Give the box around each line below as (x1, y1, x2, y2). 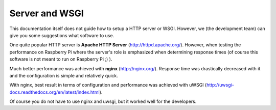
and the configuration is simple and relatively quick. (9, 72, 119, 78)
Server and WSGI (9, 8, 84, 19)
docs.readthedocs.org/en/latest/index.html (9, 89, 100, 95)
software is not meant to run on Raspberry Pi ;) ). (9, 56, 112, 62)
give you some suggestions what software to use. (9, 32, 114, 38)
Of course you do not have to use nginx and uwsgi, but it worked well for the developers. (9, 98, 197, 104)
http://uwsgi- (206, 82, 235, 88)
